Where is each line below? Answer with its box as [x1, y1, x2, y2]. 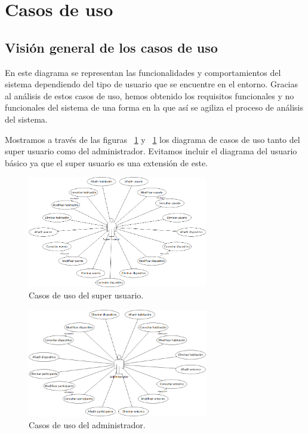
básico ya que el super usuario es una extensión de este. [5, 156, 208, 169]
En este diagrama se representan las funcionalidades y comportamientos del [5, 66, 281, 78]
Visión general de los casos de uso [5, 38, 218, 56]
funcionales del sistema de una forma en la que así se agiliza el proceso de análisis [5, 101, 303, 114]
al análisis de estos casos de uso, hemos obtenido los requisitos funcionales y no [5, 89, 294, 102]
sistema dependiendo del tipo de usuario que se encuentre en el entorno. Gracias [5, 78, 298, 90]
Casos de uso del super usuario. [29, 289, 144, 301]
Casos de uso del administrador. [29, 418, 146, 431]
